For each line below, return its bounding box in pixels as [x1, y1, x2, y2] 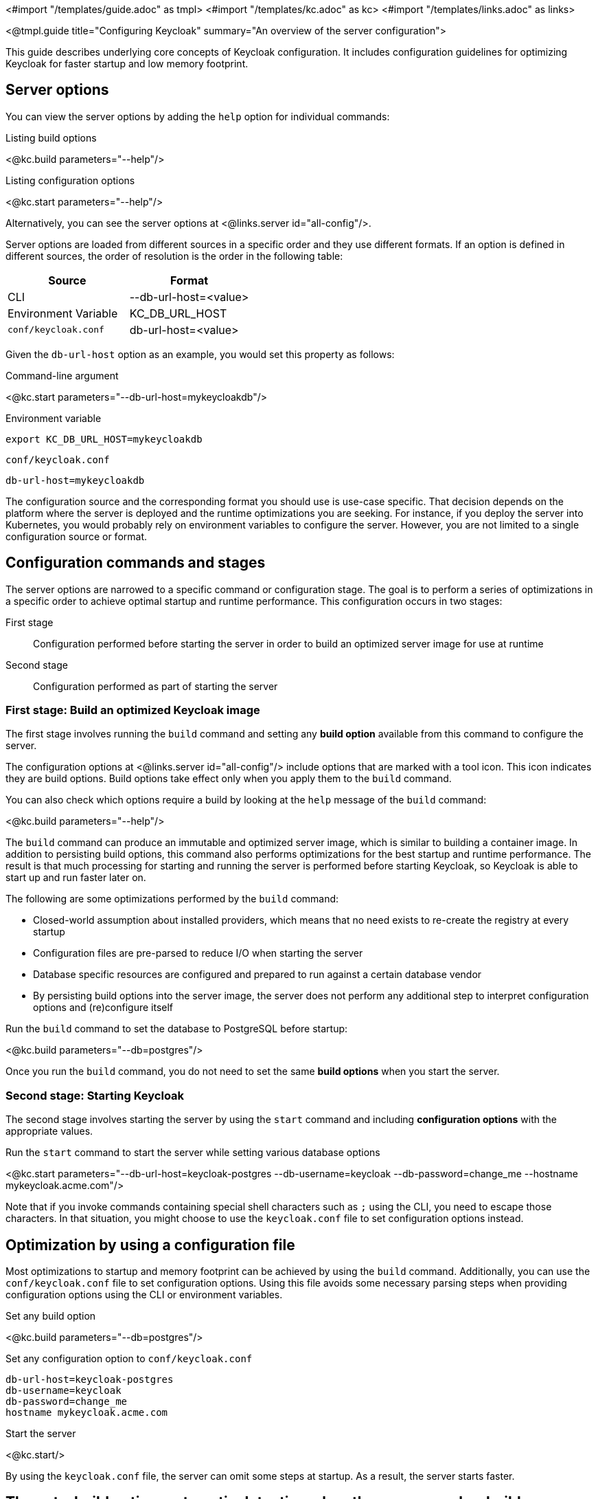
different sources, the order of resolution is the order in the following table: [5, 249, 343, 262]
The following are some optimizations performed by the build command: [5, 893, 339, 905]
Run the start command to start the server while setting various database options [5, 1146, 380, 1159]
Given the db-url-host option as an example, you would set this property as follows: [5, 348, 395, 360]
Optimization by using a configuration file [5, 1236, 295, 1254]
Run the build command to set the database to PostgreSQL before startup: [5, 1023, 348, 1035]
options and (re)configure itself [33, 1001, 174, 1014]
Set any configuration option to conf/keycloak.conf [5, 1353, 253, 1365]
